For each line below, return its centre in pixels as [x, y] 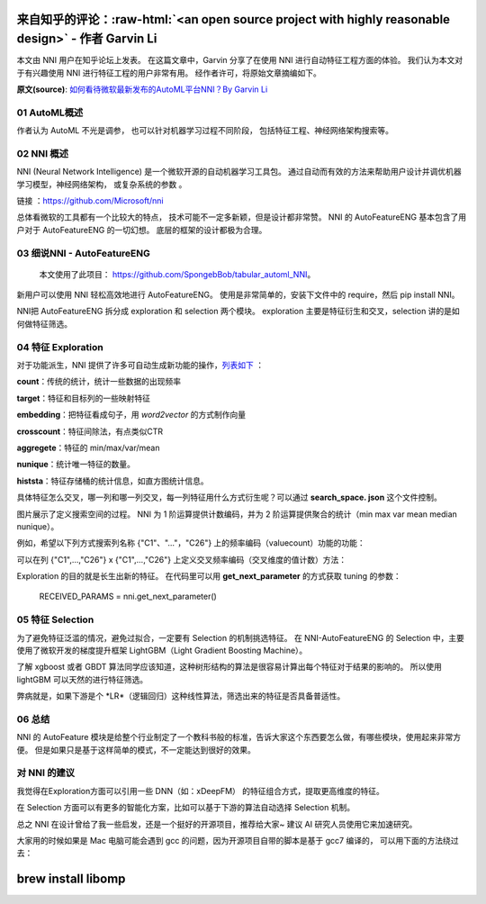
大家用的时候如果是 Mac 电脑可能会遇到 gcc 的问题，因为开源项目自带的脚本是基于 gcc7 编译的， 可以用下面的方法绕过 [238, 841]
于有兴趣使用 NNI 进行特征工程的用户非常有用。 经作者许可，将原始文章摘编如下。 [169, 73]
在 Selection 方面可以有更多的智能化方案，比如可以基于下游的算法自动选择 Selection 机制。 [186, 808]
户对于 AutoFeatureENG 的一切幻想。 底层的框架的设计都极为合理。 [142, 230]
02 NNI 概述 [43, 153]
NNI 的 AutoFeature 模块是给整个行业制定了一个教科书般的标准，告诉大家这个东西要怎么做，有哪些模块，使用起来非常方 [239, 737]
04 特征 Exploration [60, 347]
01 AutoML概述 [50, 113]
